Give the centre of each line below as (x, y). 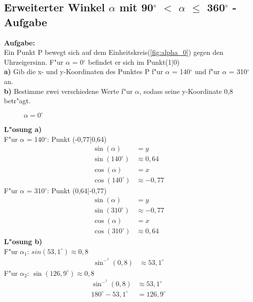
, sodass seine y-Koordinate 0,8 (186, 91)
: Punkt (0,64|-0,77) (77, 190)
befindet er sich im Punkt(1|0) (134, 62)
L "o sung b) (23, 241)
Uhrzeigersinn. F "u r (34, 62)
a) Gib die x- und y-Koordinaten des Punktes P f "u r (84, 71)
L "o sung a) (23, 129)
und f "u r (208, 71)
